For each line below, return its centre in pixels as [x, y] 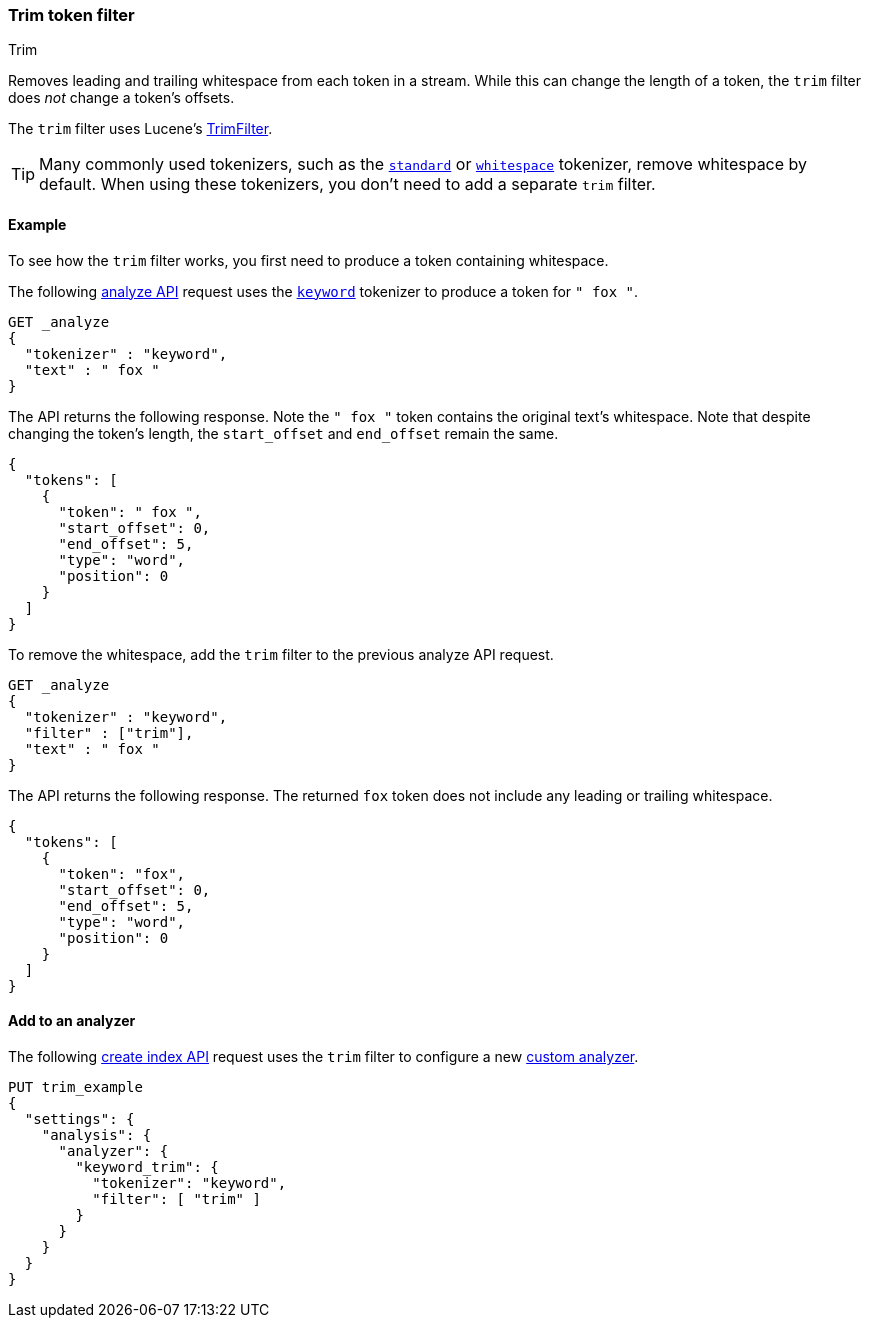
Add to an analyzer [72, 1021]
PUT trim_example [75, 1086]
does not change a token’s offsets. [121, 98]
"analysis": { [96, 1134]
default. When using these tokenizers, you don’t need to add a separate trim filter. [347, 184]
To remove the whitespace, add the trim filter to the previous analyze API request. [281, 654]
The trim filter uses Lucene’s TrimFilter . [140, 129]
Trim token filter [71, 15]
